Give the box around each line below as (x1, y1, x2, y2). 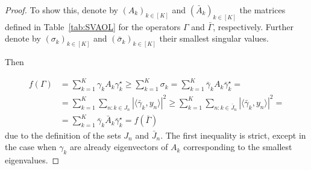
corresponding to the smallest (183, 140, 292, 153)
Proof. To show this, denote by (5, 4, 118, 16)
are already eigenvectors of (70, 140, 168, 153)
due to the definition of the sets (5, 128, 121, 141)
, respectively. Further (213, 20, 294, 33)
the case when (5, 140, 57, 153)
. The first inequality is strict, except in (160, 128, 306, 141)
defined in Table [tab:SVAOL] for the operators (5, 20, 181, 33)
